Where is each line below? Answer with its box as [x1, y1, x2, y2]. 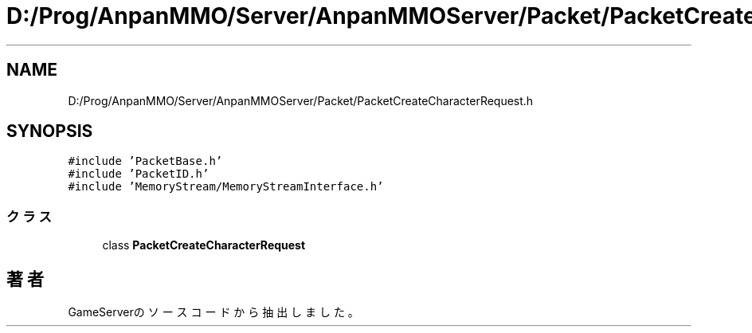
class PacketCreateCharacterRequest [102, 238, 306, 253]
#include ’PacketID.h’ [68, 167, 210, 181]
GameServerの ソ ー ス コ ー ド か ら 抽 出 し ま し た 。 [68, 305, 359, 319]
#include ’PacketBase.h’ [68, 155, 223, 168]
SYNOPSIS [6, 121, 93, 142]
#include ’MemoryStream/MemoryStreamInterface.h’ [68, 180, 384, 194]
